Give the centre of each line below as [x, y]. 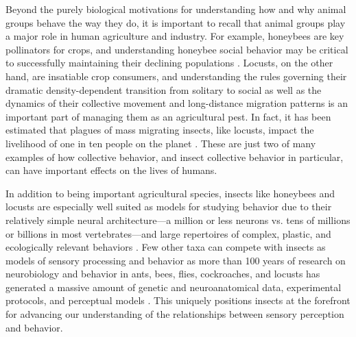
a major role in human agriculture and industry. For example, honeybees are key [175, 36]
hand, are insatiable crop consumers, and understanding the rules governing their [176, 76]
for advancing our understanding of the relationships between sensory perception [175, 314]
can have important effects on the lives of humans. [111, 170]
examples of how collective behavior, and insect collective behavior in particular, [175, 157]
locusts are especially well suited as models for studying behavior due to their [169, 207]
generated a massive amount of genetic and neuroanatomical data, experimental [174, 287]
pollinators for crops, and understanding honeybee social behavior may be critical [177, 49]
